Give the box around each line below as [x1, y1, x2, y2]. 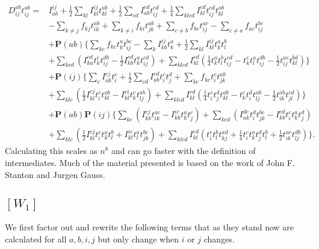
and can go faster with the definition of [111, 144, 256, 157]
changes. [203, 232, 235, 245]
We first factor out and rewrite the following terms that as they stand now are [5, 220, 294, 233]
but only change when [98, 232, 179, 245]
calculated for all [5, 232, 67, 245]
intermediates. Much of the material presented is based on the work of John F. [5, 156, 295, 168]
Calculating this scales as [5, 144, 98, 157]
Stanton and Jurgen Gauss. [5, 168, 105, 180]
